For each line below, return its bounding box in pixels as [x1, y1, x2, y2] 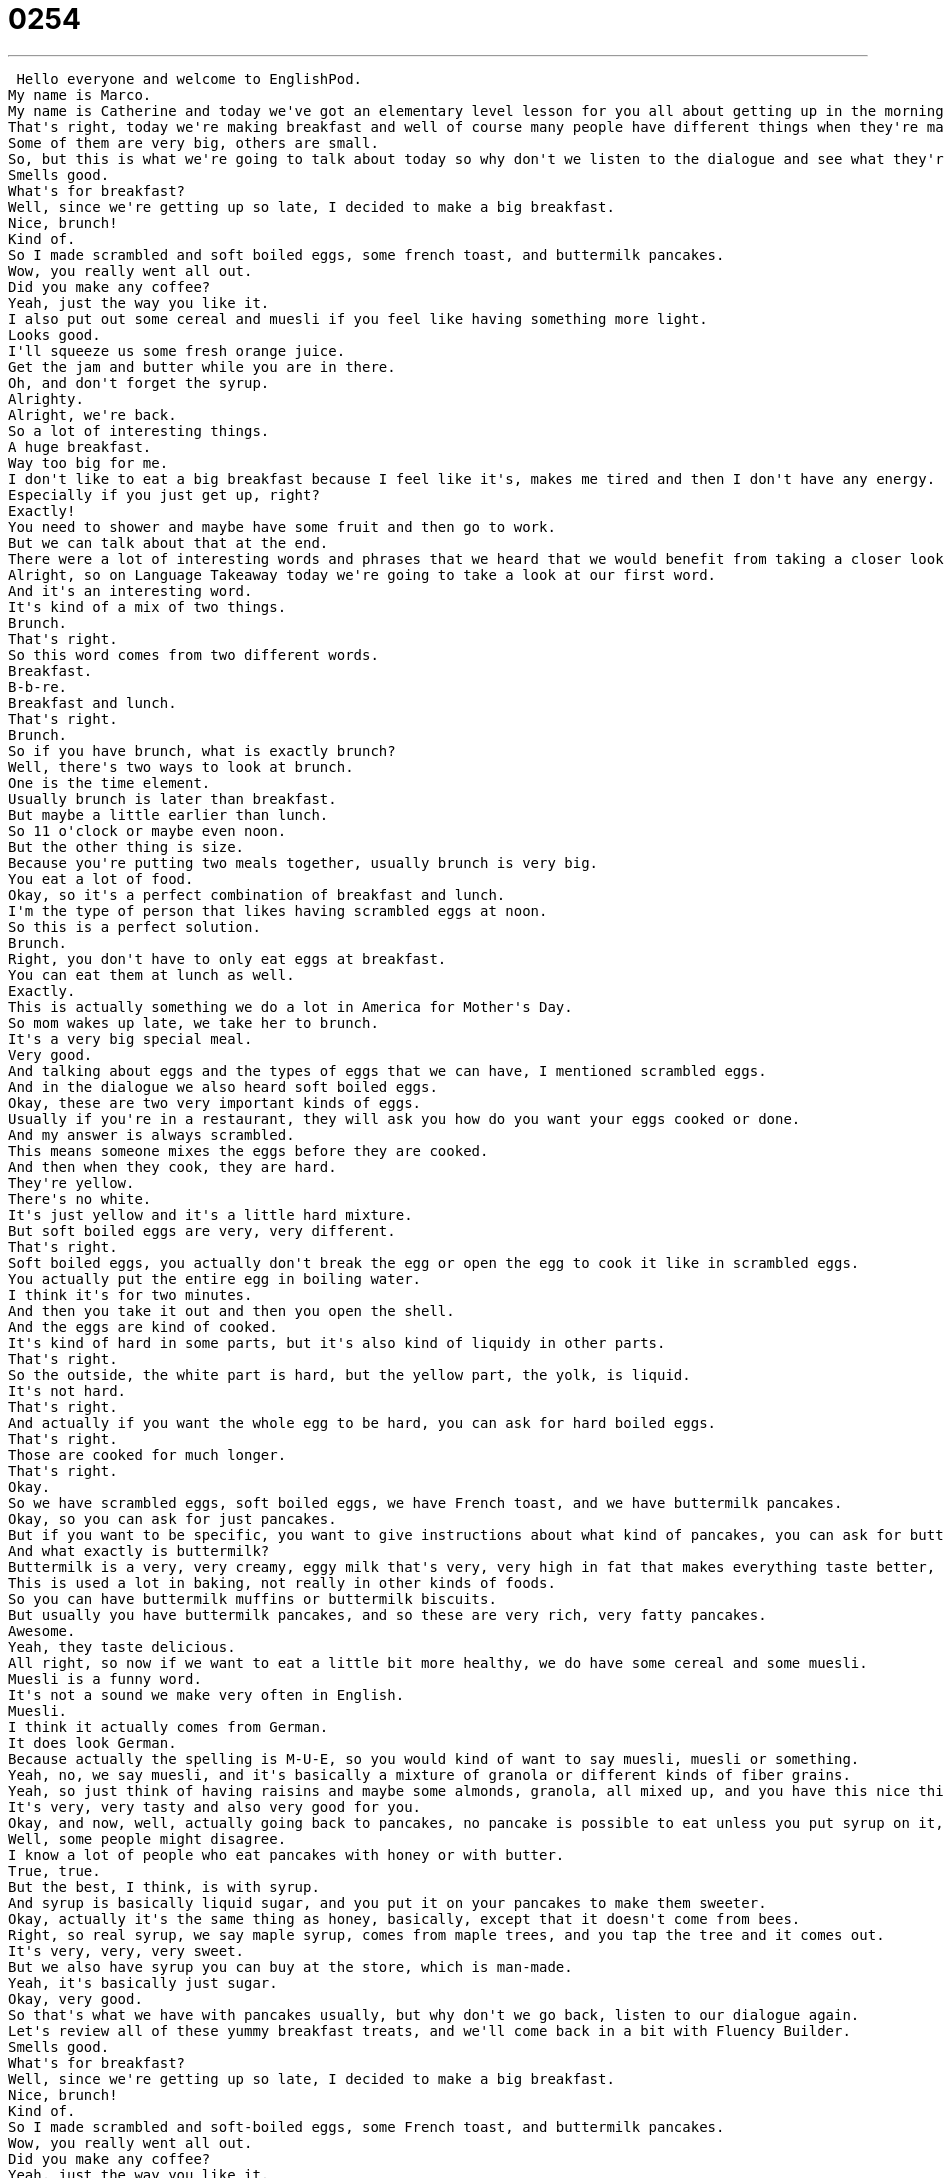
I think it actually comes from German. [8, 1718, 329, 1735]
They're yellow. [8, 1174, 135, 1191]
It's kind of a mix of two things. [8, 598, 287, 615]
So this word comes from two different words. [8, 646, 379, 663]
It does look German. [8, 1734, 177, 1751]
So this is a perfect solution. [8, 918, 261, 935]
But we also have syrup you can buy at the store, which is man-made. [8, 1958, 573, 1975]
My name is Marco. [8, 86, 152, 103]
